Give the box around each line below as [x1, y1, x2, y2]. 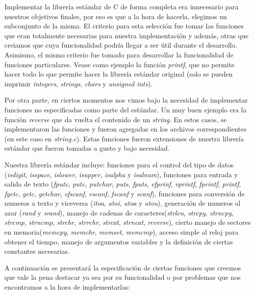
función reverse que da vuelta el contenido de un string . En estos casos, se [4, 114, 227, 124]
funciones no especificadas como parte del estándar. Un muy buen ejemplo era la [4, 104, 247, 114]
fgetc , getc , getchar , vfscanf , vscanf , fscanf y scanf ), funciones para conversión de [4, 188, 245, 198]
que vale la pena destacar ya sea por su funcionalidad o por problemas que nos [4, 272, 241, 282]
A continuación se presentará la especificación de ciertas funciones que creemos [4, 262, 241, 272]
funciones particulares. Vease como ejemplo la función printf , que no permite [4, 59, 234, 69]
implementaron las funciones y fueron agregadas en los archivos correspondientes [4, 124, 247, 134]
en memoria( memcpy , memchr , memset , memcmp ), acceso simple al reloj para [4, 227, 239, 237]
